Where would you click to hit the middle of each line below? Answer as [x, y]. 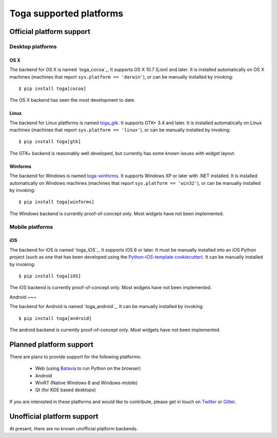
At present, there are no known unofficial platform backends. [74, 428]
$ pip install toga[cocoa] [53, 88]
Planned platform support [51, 344]
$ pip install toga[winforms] [57, 202]
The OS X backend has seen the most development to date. [72, 100]
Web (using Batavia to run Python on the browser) [88, 368]
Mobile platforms [31, 227]
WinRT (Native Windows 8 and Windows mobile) [86, 383]
